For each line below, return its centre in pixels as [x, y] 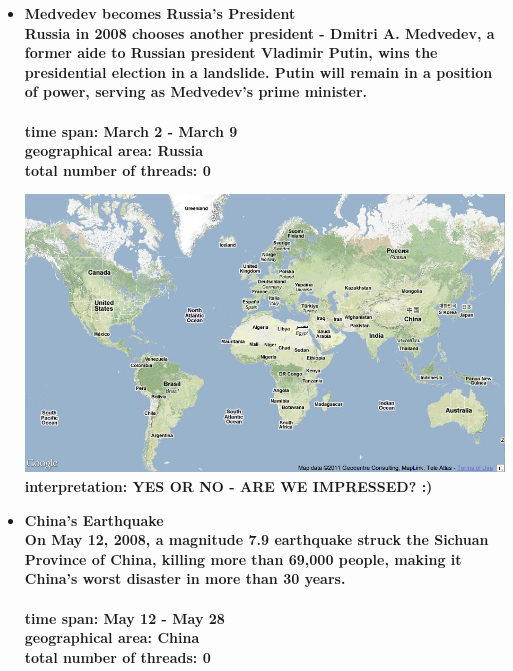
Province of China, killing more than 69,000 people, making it [243, 558]
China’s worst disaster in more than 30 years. [185, 578]
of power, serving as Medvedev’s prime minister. [196, 91]
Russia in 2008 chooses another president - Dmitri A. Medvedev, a [259, 32]
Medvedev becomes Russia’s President [160, 13]
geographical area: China [112, 637]
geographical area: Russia [114, 150]
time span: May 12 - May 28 [124, 617]
